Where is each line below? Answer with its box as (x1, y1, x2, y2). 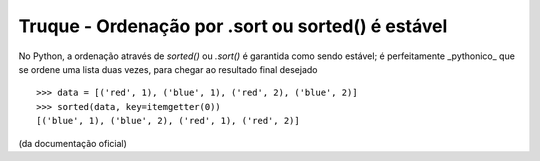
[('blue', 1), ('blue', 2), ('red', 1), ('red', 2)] (36, 115, 300, 127)
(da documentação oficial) (18, 137, 127, 149)
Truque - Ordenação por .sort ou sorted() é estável (18, 15, 448, 37)
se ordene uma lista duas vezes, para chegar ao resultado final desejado (18, 63, 318, 75)
